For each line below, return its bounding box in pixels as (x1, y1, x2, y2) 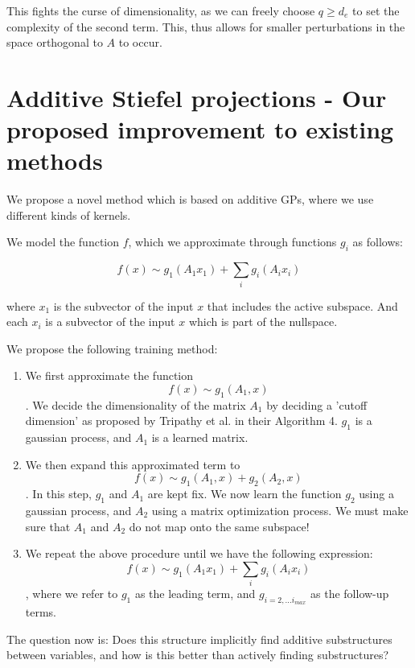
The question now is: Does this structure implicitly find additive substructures (6, 630, 392, 647)
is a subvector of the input (45, 313, 175, 330)
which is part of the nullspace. (188, 313, 338, 330)
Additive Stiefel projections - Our (6, 80, 387, 113)
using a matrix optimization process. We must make (151, 501, 409, 518)
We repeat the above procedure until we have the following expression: (25, 545, 373, 562)
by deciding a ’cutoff (266, 396, 368, 413)
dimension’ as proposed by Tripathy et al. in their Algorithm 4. (25, 412, 338, 429)
